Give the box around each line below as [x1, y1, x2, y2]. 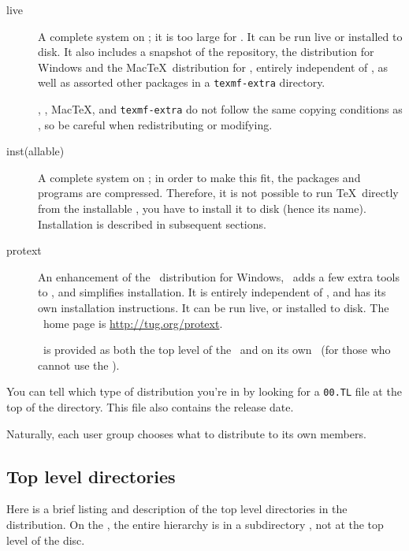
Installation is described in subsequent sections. [38, 215, 266, 232]
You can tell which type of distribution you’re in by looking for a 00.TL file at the [6, 383, 402, 400]
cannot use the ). [38, 356, 120, 373]
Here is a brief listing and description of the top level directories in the [6, 501, 348, 517]
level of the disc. [6, 531, 85, 548]
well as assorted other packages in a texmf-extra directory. [38, 74, 325, 91]
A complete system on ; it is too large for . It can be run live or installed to [38, 28, 403, 44]
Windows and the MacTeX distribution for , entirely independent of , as [38, 58, 389, 75]
